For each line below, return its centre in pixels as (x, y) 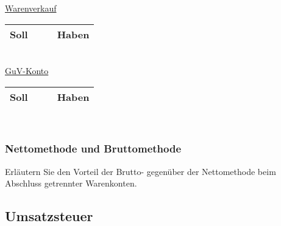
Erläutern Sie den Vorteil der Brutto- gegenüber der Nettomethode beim (140, 171)
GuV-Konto (27, 71)
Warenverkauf (31, 8)
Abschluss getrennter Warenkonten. (71, 183)
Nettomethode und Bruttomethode (93, 149)
